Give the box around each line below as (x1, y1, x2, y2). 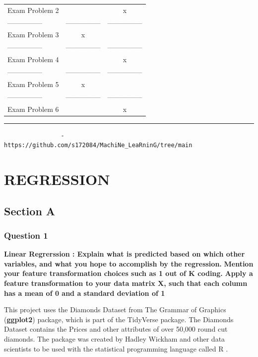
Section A (4, 203, 56, 218)
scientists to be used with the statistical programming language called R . (4, 343, 228, 354)
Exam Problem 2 (7, 4, 59, 15)
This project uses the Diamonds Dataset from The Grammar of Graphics (4, 304, 226, 315)
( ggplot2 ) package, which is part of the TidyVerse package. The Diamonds (4, 314, 234, 324)
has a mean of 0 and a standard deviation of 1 (4, 287, 165, 298)
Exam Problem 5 (7, 79, 59, 89)
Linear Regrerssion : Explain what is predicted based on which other (4, 249, 245, 259)
